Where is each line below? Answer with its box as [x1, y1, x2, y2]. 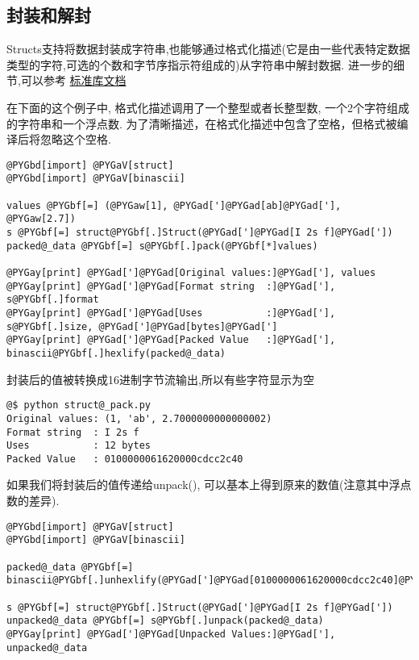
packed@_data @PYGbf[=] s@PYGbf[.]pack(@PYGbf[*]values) [6, 240, 318, 252]
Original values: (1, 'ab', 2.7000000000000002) [6, 412, 272, 424]
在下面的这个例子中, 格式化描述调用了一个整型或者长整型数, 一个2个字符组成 [6, 98, 410, 115]
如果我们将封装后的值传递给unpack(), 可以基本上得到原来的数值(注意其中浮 [6, 476, 400, 493]
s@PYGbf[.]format [6, 294, 99, 306]
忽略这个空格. [39, 131, 111, 148]
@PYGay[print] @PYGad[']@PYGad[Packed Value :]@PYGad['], [6, 334, 336, 346]
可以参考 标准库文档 [20, 72, 127, 89]
